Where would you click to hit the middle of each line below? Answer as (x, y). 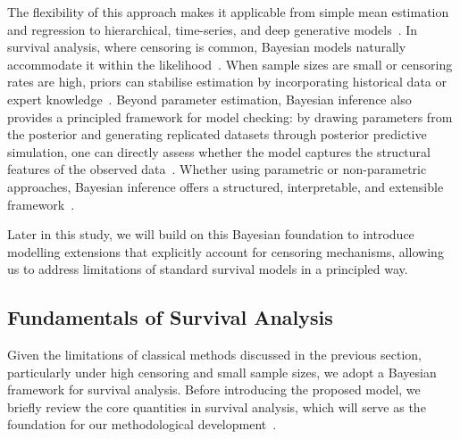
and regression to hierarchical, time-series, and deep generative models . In (213, 29)
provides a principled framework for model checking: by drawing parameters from (230, 116)
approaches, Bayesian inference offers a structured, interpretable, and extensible (226, 186)
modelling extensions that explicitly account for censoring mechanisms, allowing (226, 251)
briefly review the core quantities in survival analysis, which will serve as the (217, 406)
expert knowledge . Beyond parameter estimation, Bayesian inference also (209, 99)
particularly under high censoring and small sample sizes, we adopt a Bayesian (222, 372)
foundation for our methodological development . (142, 424)
